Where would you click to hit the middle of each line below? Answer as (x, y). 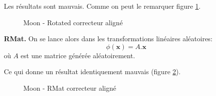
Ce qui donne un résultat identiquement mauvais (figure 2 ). (92, 72)
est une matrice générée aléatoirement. (78, 55)
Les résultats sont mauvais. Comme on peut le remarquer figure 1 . (102, 6)
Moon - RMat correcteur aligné (70, 88)
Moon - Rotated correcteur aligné (73, 22)
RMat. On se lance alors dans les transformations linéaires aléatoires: (108, 39)
